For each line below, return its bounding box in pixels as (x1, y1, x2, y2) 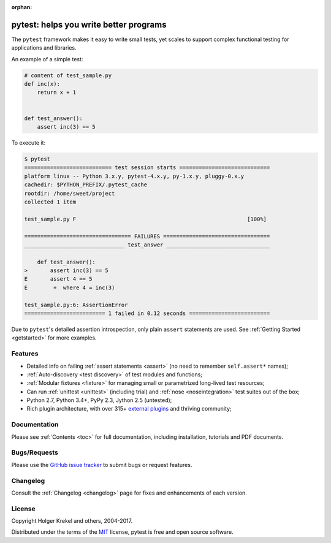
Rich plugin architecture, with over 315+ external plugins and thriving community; (26, 405, 232, 412)
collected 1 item (24, 198, 77, 205)
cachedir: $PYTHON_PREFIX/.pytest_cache (24, 181, 147, 188)
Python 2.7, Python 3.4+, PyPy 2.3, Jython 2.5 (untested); (26, 397, 172, 404)
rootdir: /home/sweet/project (24, 190, 115, 197)
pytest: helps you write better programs (11, 19, 167, 30)
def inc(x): (24, 80, 61, 88)
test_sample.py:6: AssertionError (24, 301, 128, 308)
